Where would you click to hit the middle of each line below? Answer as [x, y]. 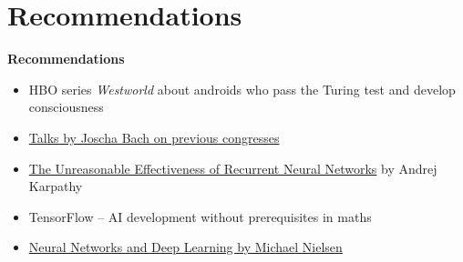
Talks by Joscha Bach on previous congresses [154, 137]
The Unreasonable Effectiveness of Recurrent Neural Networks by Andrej [233, 168]
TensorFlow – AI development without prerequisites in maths [200, 216]
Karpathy [56, 186]
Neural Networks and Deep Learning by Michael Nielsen [185, 247]
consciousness [66, 107]
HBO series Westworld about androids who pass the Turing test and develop [242, 89]
